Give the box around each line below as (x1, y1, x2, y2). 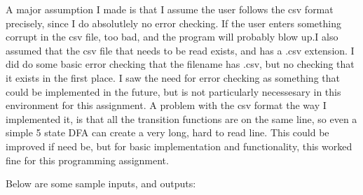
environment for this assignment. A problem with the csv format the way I (6, 98, 327, 113)
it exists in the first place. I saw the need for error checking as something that (6, 70, 340, 85)
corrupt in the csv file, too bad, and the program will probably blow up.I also (6, 29, 338, 44)
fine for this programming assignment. (6, 152, 169, 167)
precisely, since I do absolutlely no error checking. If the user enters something (6, 15, 341, 30)
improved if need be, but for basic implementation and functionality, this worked (6, 138, 352, 153)
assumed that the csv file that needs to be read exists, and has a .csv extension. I (6, 43, 355, 57)
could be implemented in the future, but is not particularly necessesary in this (6, 84, 341, 99)
